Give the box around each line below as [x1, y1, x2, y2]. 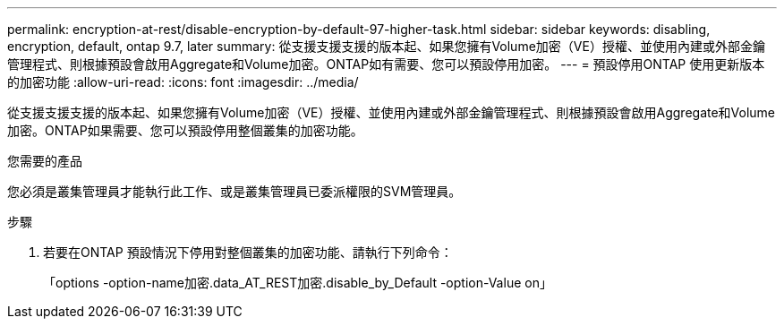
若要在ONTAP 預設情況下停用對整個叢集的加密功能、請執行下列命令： [43, 244, 453, 260]
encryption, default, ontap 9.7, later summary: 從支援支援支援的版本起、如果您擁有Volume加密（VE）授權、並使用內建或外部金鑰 [7, 39, 765, 54]
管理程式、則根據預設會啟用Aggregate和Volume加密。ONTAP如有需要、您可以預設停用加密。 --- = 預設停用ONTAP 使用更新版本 [7, 56, 765, 72]
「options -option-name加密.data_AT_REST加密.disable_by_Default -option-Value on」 [43, 275, 552, 290]
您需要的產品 [7, 153, 82, 168]
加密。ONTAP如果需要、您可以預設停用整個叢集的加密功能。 [7, 123, 363, 138]
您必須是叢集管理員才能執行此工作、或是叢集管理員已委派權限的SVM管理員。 [7, 184, 462, 199]
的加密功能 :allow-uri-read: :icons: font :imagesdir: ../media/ [7, 74, 359, 90]
